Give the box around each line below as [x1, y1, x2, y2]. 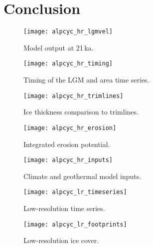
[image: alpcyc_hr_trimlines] [23, 92, 124, 99]
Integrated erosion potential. [23, 138, 110, 149]
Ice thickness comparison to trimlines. [23, 106, 139, 117]
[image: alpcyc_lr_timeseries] [23, 188, 127, 196]
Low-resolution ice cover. [23, 235, 99, 245]
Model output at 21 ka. [23, 42, 94, 52]
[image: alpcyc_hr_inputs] [23, 156, 113, 164]
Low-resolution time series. [23, 203, 105, 213]
